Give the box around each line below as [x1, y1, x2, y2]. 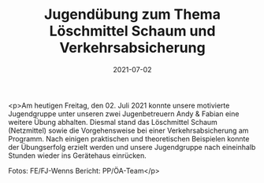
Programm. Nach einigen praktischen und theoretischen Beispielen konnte [8, 134, 250, 143]
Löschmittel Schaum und [49, 22, 216, 40]
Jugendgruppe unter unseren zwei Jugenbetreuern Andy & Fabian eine [8, 108, 240, 119]
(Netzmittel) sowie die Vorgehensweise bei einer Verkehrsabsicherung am [8, 126, 249, 135]
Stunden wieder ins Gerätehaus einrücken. [8, 151, 147, 160]
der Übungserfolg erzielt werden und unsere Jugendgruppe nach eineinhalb [8, 142, 256, 152]
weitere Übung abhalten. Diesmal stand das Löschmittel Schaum [8, 117, 218, 126]
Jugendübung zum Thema [44, 5, 221, 24]
